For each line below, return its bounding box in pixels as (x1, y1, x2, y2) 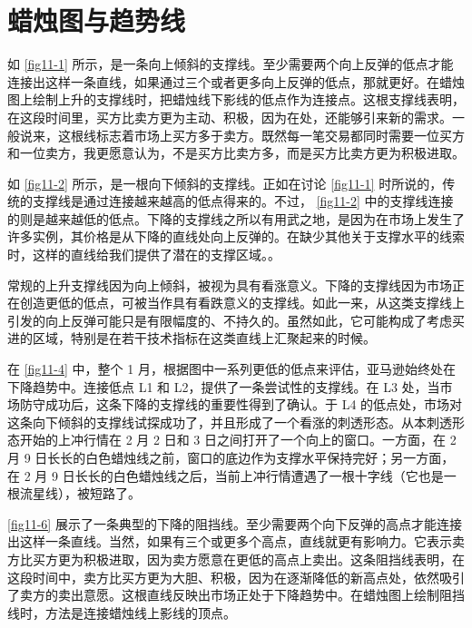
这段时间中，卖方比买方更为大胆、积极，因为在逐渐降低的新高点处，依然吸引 (7, 567, 465, 586)
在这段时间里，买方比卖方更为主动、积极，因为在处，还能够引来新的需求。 (7, 107, 452, 126)
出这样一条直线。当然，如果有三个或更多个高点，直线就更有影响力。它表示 (7, 532, 452, 551)
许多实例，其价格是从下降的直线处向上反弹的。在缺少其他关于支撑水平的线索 (7, 227, 465, 246)
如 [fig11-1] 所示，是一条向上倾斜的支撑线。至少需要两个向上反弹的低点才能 (7, 54, 454, 74)
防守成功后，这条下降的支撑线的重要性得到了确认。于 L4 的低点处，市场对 (19, 395, 463, 414)
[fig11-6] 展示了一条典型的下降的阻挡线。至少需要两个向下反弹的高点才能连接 (7, 514, 462, 533)
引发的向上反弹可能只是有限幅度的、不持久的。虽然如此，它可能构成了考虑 (7, 310, 452, 329)
